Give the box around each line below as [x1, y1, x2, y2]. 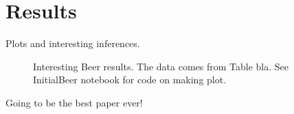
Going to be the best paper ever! [5, 95, 143, 109]
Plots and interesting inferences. [5, 36, 140, 51]
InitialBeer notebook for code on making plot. [33, 72, 227, 87]
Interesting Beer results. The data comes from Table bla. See [33, 59, 289, 73]
